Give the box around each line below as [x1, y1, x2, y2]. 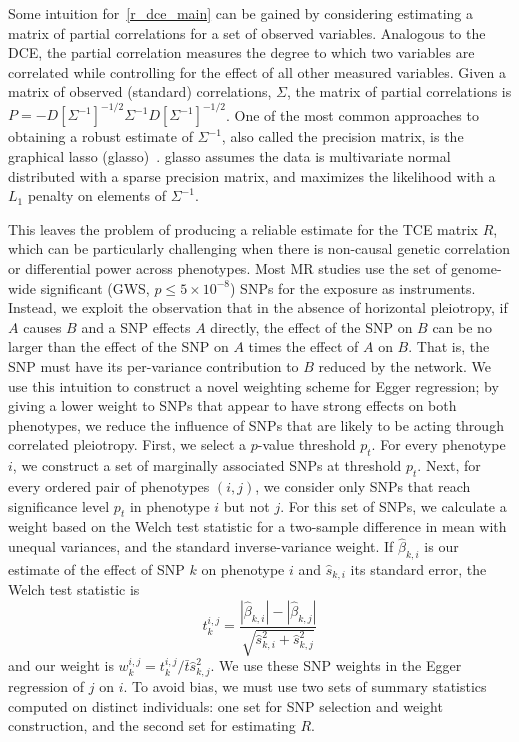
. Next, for [417, 455, 481, 476]
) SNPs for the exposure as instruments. [230, 277, 476, 298]
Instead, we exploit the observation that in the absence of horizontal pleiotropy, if [8, 297, 508, 318]
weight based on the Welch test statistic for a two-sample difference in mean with [8, 516, 507, 537]
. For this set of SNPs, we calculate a [280, 495, 507, 516]
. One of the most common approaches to [226, 104, 479, 125]
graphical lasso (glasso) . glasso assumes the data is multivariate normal [8, 146, 451, 167]
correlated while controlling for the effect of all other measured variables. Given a [8, 61, 506, 82]
